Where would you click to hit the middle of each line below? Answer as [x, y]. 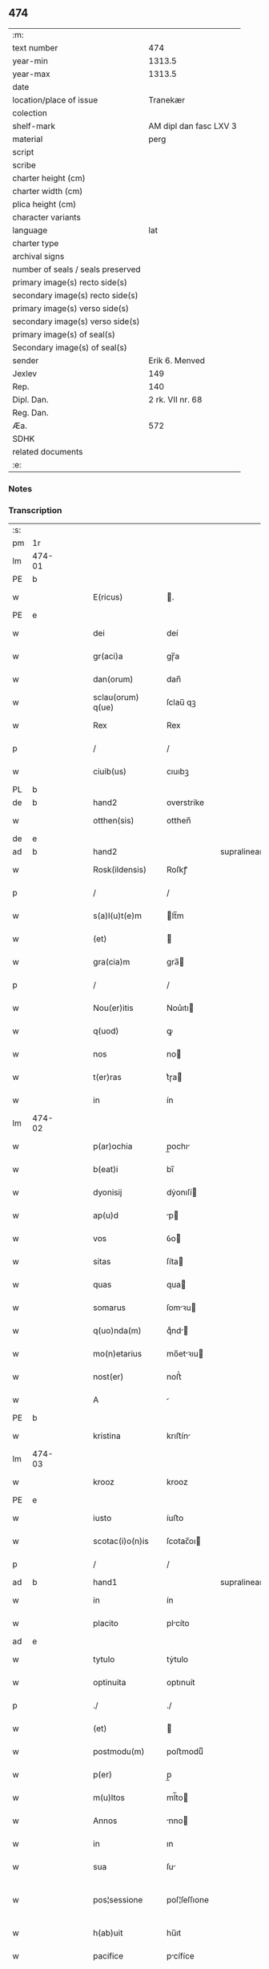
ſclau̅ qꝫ [181, 702]
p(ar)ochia [113, 1146]
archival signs [38, 256]
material [28, 139]
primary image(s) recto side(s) [70, 282]
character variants [47, 217]
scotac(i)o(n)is [121, 1541]
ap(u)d [106, 1215]
